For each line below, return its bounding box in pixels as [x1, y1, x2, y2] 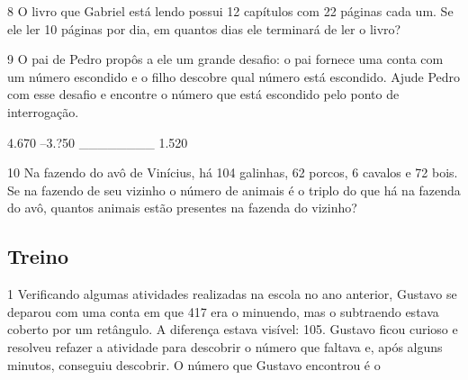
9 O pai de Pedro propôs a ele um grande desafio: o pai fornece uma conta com [7, 50, 444, 68]
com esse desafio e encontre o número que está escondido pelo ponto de [7, 85, 400, 104]
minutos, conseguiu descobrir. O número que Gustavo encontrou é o [7, 355, 381, 374]
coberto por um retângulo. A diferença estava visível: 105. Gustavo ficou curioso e [7, 320, 458, 339]
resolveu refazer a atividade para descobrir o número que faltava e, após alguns [7, 337, 443, 356]
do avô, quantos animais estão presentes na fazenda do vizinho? [7, 198, 357, 217]
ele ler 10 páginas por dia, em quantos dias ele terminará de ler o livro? [7, 19, 401, 38]
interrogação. [7, 102, 79, 121]
